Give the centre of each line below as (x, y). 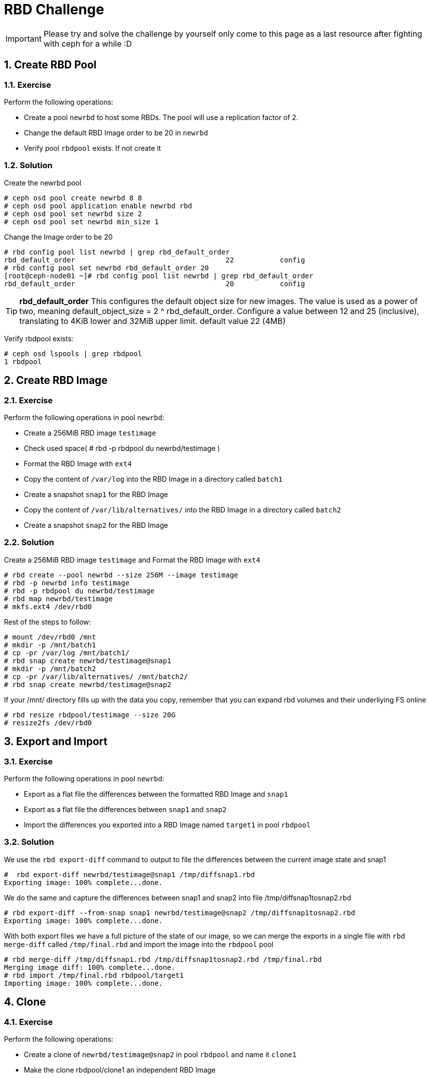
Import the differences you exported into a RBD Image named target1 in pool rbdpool (167, 824)
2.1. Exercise (29, 400)
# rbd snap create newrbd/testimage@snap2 (88, 684)
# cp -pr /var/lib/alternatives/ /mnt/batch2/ (96, 676)
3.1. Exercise (29, 761)
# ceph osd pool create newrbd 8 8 (73, 198)
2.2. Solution (29, 542)
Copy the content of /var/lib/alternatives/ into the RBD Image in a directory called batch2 (183, 509)
